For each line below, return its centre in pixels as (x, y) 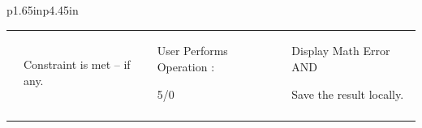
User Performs (192, 51)
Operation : (186, 66)
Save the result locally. (348, 94)
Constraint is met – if (77, 64)
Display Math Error (341, 51)
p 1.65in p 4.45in (43, 10)
